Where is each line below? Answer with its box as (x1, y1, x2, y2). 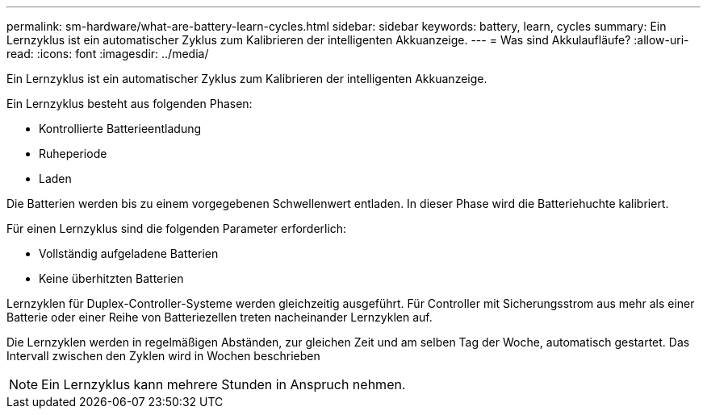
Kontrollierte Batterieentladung (39, 122, 202, 135)
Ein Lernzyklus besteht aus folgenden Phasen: (6, 97, 253, 110)
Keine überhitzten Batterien (39, 272, 184, 285)
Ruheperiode (39, 147, 107, 160)
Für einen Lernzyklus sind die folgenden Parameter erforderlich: (6, 222, 347, 235)
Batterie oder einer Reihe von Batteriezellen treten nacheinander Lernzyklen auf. (6, 310, 433, 324)
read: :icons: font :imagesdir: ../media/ (6, 47, 209, 60)
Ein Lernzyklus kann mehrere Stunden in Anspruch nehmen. (41, 376, 406, 392)
